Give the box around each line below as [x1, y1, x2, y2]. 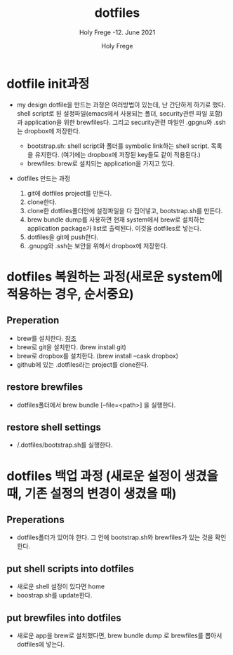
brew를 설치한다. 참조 [16, 334, 76, 342]
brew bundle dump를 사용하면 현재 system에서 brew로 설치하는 [27, 215, 205, 224]
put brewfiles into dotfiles [6, 612, 121, 623]
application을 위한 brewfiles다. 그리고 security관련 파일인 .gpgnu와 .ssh [24, 118, 226, 126]
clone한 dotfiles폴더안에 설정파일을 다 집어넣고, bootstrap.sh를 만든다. [27, 206, 223, 215]
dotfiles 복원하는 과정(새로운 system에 [6, 269, 222, 285]
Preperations [6, 513, 65, 525]
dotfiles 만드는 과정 [16, 174, 71, 182]
